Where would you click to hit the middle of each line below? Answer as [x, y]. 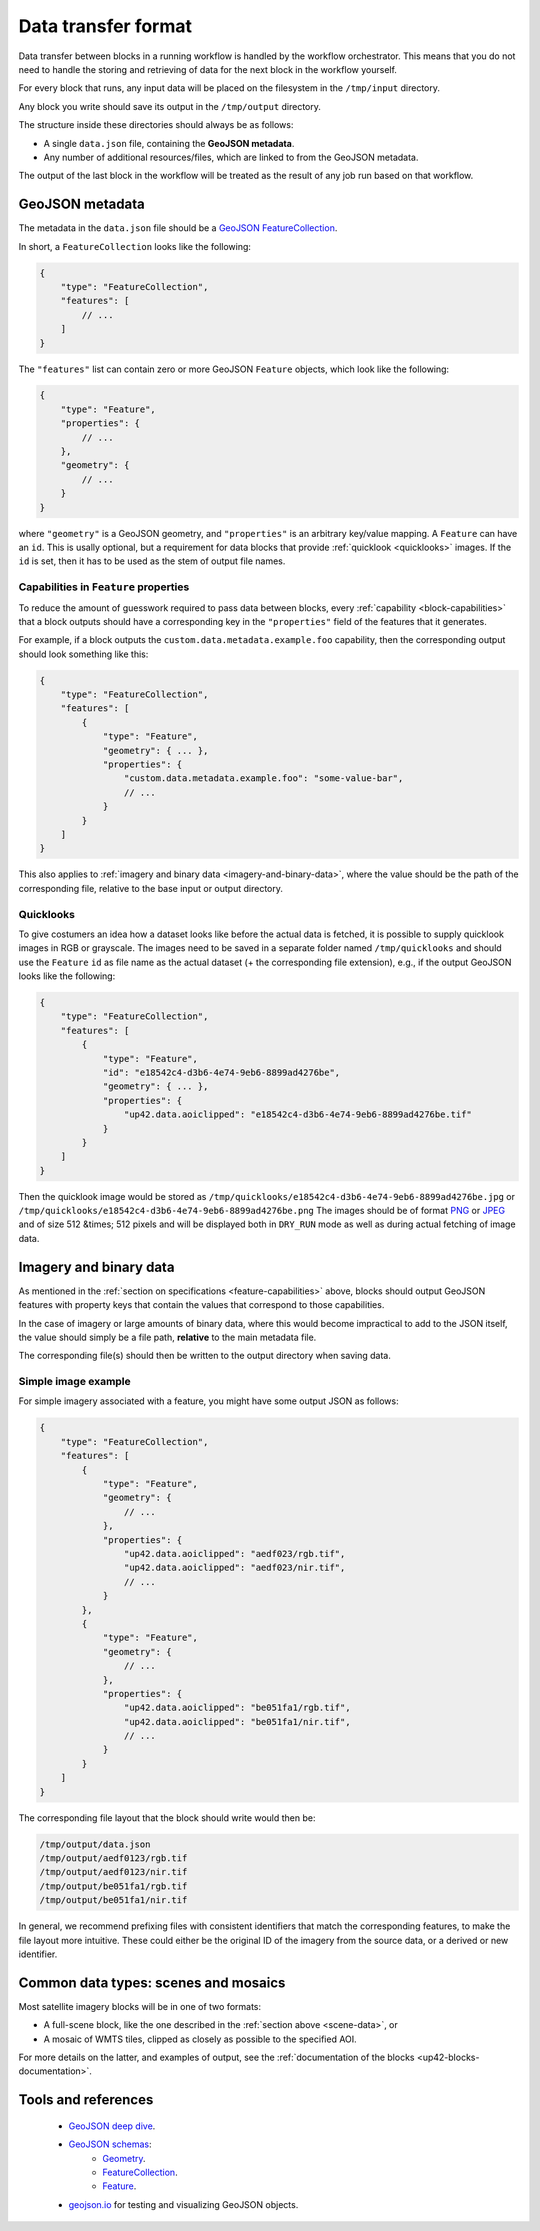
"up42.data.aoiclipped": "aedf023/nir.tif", [234, 1568]
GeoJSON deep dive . [112, 2126]
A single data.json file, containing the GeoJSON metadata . [169, 143]
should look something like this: [83, 654]
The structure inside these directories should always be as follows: [156, 125]
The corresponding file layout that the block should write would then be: [167, 1817]
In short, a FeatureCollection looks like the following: [135, 246]
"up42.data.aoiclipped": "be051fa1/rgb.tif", [237, 1708]
